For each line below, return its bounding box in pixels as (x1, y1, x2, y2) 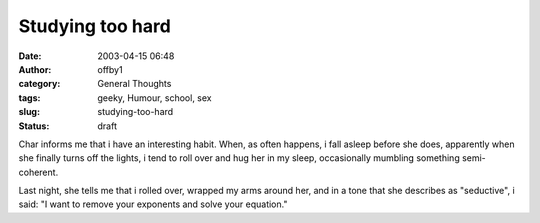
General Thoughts (97, 78, 172, 90)
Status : (18, 120, 50, 132)
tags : (18, 91, 41, 104)
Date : (18, 50, 42, 62)
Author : (18, 63, 52, 75)
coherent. (18, 166, 59, 178)
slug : (18, 106, 40, 118)
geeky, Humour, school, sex (97, 91, 212, 104)
